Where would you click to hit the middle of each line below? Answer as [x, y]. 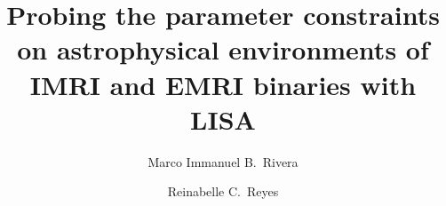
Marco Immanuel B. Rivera [223, 161]
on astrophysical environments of [223, 49]
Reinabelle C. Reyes [223, 191]
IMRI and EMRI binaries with [223, 84]
